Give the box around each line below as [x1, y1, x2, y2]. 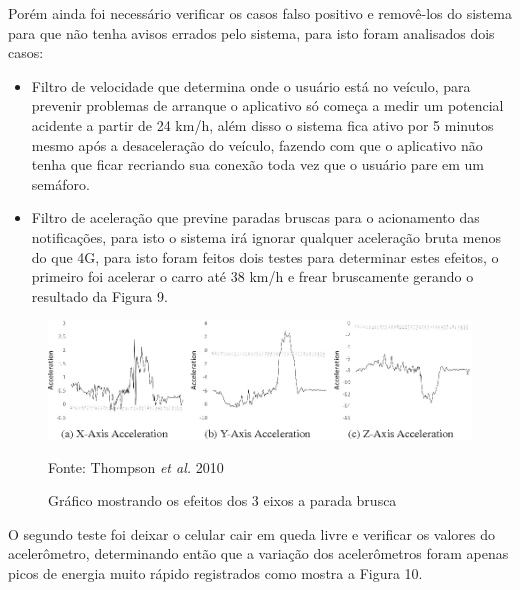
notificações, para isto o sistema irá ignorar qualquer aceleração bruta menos [31, 226, 502, 247]
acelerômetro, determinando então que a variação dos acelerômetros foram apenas [8, 543, 509, 564]
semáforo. [31, 173, 90, 194]
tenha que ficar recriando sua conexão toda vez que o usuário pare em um [31, 154, 485, 175]
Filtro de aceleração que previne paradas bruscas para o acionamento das [31, 207, 480, 228]
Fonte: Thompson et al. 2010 [48, 456, 224, 477]
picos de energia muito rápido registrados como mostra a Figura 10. [8, 562, 423, 583]
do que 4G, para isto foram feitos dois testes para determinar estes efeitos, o [31, 246, 499, 267]
